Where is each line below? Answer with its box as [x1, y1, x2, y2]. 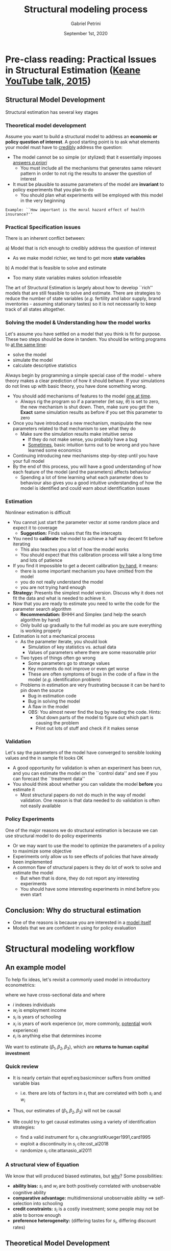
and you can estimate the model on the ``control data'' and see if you [12, 770, 158, 777]
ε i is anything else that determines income [12, 1032, 102, 1040]
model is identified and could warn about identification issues [20, 485, 150, 491]
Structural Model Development [5, 95, 106, 104]
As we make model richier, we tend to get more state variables [12, 255, 145, 261]
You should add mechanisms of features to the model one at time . [12, 393, 152, 399]
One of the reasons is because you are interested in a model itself [12, 919, 152, 925]
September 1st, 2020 [63, 30, 108, 36]
